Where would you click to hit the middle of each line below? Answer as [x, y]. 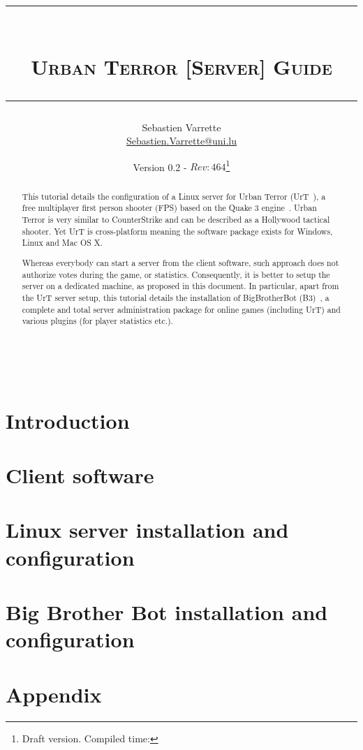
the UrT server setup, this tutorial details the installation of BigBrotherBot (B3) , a [176, 297]
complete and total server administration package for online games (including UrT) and [181, 309]
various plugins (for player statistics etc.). [97, 321]
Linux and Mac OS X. [62, 243]
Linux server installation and [147, 530]
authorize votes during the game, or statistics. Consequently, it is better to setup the [176, 274]
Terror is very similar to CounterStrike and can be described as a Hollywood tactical [176, 220]
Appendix [54, 694]
